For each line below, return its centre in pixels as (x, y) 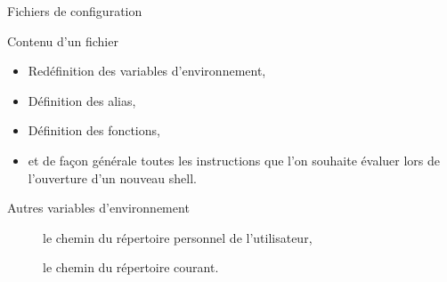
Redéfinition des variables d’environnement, (147, 71)
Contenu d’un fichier (63, 40)
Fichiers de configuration (75, 11)
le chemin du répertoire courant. (131, 267)
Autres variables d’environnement (98, 208)
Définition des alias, (82, 100)
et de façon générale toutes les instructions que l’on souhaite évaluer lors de (234, 160)
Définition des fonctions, (94, 130)
